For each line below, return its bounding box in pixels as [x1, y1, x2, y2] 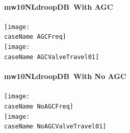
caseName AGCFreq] [4, 33, 66, 41]
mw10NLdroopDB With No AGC [4, 71, 126, 82]
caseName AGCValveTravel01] [4, 53, 99, 61]
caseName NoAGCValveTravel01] [4, 123, 107, 130]
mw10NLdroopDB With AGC [4, 1, 113, 12]
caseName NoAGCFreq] [4, 102, 74, 110]
